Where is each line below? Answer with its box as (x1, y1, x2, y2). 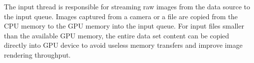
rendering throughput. (4, 49, 71, 60)
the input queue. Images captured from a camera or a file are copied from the (4, 11, 238, 21)
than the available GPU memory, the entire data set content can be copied (4, 30, 229, 40)
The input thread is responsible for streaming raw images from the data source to (4, 1, 251, 11)
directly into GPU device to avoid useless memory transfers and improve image (4, 40, 243, 50)
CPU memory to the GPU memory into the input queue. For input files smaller (4, 21, 244, 31)
